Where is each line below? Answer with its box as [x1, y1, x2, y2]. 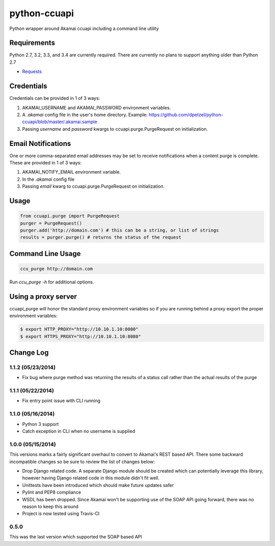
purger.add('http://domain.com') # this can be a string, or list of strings [20, 227, 219, 233]
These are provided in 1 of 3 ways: [9, 160, 81, 165]
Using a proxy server [9, 292, 77, 301]
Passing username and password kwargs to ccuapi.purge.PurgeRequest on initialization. [22, 126, 208, 132]
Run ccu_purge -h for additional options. [9, 279, 94, 285]
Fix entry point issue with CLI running [22, 397, 101, 404]
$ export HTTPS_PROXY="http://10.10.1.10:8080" [20, 333, 141, 339]
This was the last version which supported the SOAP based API [9, 534, 143, 540]
